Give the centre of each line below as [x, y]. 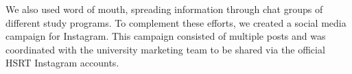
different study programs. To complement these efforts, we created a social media [176, 22]
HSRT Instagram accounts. [62, 63]
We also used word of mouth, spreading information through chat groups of [164, 9]
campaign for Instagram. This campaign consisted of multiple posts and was [166, 36]
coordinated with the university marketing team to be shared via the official [165, 49]
